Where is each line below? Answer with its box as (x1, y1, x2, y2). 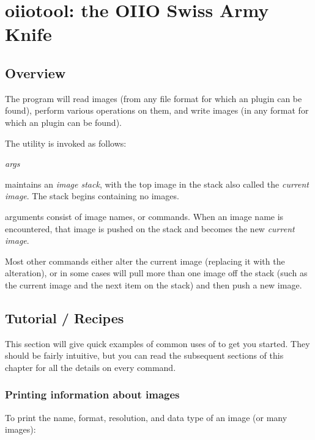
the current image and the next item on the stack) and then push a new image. (5, 278, 302, 291)
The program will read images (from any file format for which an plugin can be (5, 92, 302, 105)
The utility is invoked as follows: (5, 136, 127, 149)
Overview (5, 63, 66, 82)
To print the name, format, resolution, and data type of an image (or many (5, 411, 287, 424)
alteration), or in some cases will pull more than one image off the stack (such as (5, 266, 308, 279)
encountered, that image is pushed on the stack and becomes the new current (5, 222, 295, 235)
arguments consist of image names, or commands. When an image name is (5, 210, 284, 222)
